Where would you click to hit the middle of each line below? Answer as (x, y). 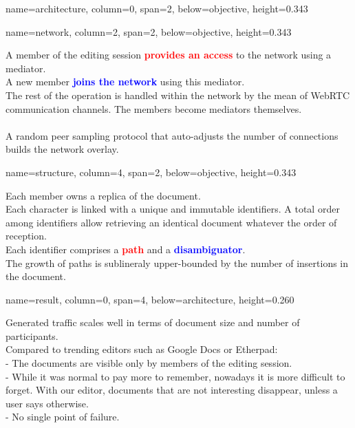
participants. (32, 335)
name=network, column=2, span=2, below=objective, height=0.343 (149, 31)
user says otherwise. (47, 403)
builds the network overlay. (62, 149)
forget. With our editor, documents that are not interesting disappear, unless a (172, 390)
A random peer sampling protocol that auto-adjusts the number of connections (172, 135)
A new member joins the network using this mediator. (125, 82)
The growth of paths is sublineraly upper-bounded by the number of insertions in (177, 263)
